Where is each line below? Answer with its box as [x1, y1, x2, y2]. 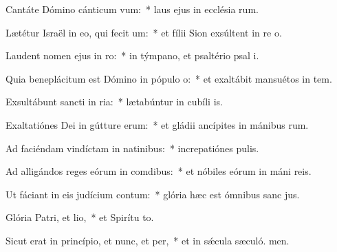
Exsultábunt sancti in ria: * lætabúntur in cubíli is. [6, 94, 223, 109]
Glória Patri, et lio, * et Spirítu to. [6, 210, 154, 224]
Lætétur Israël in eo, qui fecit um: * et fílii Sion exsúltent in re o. [6, 25, 282, 39]
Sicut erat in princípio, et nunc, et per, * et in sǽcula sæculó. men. [6, 233, 290, 247]
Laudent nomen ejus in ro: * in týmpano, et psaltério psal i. [6, 48, 259, 63]
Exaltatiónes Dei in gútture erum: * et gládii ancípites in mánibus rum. [6, 117, 309, 132]
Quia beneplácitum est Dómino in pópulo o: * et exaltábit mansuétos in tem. [6, 71, 332, 85]
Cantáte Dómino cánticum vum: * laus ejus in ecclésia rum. [6, 2, 259, 16]
